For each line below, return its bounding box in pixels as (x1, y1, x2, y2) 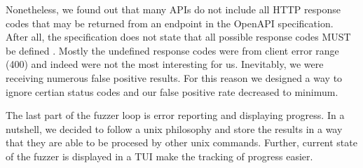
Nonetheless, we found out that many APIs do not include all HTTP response (6, 2, 341, 16)
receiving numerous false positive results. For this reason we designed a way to (6, 70, 343, 85)
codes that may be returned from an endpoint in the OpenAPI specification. (6, 15, 334, 30)
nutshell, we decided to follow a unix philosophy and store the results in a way (6, 121, 343, 136)
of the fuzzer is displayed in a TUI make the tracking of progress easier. (6, 148, 313, 163)
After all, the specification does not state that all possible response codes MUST (6, 29, 351, 44)
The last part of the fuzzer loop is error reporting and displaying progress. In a (6, 108, 345, 122)
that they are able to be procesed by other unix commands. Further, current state (6, 135, 357, 150)
